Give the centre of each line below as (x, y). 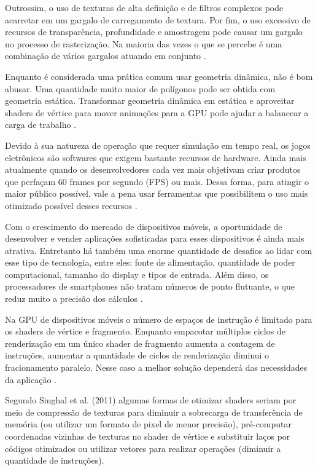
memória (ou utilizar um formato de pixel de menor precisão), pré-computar (149, 424)
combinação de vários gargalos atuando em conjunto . (106, 56)
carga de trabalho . (41, 125)
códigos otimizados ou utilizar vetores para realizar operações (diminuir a (143, 448)
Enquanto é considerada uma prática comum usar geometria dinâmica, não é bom (159, 76)
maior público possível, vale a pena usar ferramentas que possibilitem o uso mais (157, 193)
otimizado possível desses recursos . (71, 205)
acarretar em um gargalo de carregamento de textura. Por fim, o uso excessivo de (158, 19)
